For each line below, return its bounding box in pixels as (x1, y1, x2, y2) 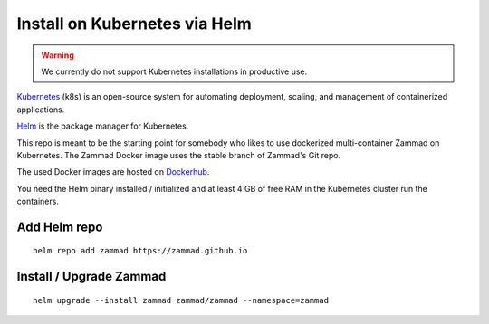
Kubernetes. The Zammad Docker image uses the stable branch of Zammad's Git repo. (16, 149, 341, 160)
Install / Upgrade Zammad (16, 269, 167, 284)
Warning (41, 50, 74, 61)
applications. (16, 104, 65, 115)
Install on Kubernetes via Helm (16, 14, 253, 33)
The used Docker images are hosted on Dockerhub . (16, 167, 210, 177)
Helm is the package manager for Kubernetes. (16, 120, 189, 131)
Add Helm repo (16, 219, 103, 234)
